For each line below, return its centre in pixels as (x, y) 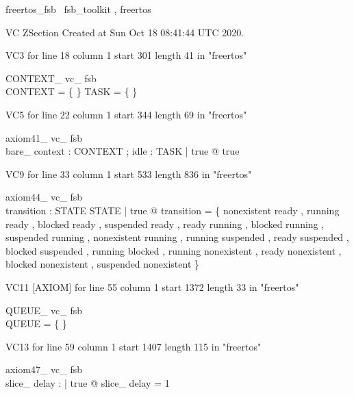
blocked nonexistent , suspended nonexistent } (103, 264)
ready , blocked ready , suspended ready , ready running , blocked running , (165, 224)
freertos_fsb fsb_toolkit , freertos (78, 9)
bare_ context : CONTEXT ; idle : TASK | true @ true (123, 151)
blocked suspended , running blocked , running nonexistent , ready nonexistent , (174, 250)
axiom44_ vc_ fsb (44, 197)
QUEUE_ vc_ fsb (44, 310)
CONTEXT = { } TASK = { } (72, 91)
